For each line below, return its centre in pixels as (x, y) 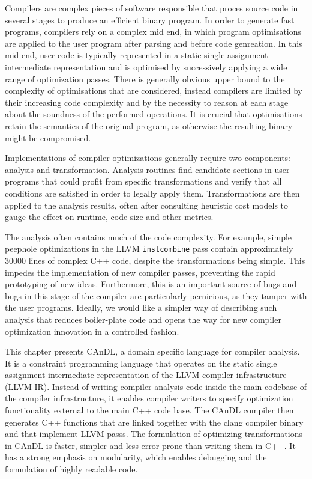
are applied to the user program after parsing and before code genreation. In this (154, 43)
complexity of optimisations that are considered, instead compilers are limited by (154, 90)
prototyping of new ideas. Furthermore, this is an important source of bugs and (151, 284)
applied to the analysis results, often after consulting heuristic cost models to (147, 205)
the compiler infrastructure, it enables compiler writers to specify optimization (149, 398)
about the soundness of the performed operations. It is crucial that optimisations (154, 114)
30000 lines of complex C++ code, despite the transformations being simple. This (155, 260)
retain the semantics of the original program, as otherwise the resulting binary (149, 125)
